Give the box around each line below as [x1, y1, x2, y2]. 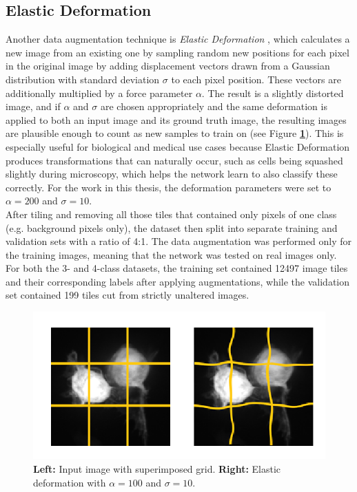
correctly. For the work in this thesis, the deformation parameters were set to [6, 180, 331, 194]
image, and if [6, 99, 61, 114]
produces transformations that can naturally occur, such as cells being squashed [6, 153, 343, 167]
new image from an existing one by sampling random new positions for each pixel [6, 45, 349, 59]
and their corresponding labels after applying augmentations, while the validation [6, 274, 350, 288]
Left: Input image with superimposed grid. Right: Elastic [33, 461, 281, 475]
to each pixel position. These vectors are [171, 72, 341, 86]
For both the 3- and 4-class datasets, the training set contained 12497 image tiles [6, 261, 348, 275]
